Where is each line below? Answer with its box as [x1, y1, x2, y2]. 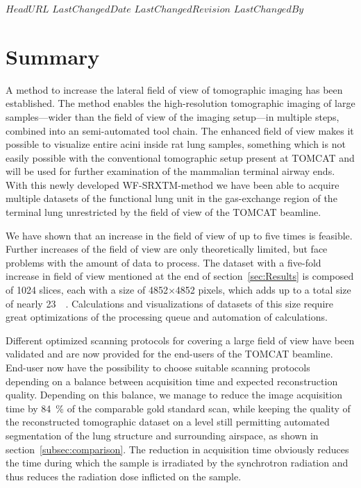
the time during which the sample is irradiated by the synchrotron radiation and [6, 455, 349, 470]
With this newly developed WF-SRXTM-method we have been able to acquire [6, 177, 339, 192]
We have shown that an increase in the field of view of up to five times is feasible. [6, 228, 353, 242]
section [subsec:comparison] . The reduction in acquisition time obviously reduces [6, 441, 349, 456]
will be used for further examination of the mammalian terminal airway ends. [6, 164, 335, 178]
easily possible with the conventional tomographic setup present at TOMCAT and [6, 150, 355, 165]
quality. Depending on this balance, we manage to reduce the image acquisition [6, 387, 342, 402]
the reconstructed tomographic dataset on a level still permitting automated [6, 414, 330, 429]
